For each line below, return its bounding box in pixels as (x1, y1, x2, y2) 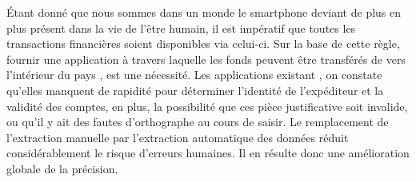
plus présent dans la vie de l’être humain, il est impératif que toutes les (6, 19, 356, 36)
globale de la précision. (6, 160, 118, 176)
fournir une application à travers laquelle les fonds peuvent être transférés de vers (6, 50, 406, 67)
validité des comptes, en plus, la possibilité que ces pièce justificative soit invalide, (6, 97, 408, 114)
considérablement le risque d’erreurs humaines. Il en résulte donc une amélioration (6, 144, 410, 161)
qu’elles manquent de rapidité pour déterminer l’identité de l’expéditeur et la (6, 81, 384, 98)
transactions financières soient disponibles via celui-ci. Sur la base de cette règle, (6, 35, 400, 52)
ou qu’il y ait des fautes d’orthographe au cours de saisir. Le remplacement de (6, 113, 389, 130)
